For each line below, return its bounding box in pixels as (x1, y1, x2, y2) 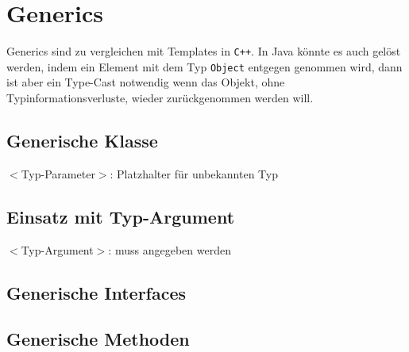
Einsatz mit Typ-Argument (6, 204, 235, 228)
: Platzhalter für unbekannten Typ (110, 165, 279, 182)
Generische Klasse (6, 128, 158, 153)
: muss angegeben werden (108, 241, 231, 258)
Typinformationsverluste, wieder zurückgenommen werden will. (6, 90, 314, 106)
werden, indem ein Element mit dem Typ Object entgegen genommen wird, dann (6, 58, 403, 75)
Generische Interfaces (6, 280, 187, 304)
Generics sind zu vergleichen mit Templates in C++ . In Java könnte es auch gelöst (6, 43, 401, 59)
